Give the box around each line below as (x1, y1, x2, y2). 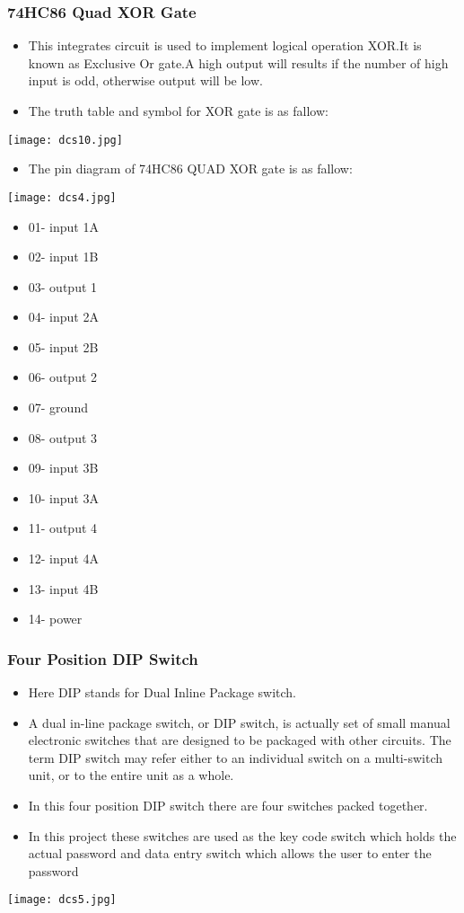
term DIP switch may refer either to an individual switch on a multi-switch (28, 748, 442, 767)
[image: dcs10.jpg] (7, 133, 123, 146)
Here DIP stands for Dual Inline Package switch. (28, 683, 296, 702)
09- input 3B (28, 458, 99, 477)
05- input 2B (28, 337, 99, 356)
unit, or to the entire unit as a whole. (28, 766, 234, 784)
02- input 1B (28, 247, 99, 266)
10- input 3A (28, 488, 99, 507)
